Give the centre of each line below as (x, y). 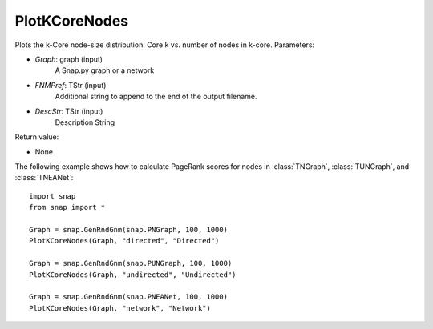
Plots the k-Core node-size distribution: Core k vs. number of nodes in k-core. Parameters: (165, 45)
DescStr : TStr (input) (69, 111)
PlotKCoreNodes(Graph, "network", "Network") (120, 308)
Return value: (37, 137)
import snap (53, 196)
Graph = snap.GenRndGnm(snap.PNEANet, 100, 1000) (129, 297)
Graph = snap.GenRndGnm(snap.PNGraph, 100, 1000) (129, 230)
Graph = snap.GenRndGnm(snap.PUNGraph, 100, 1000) (131, 263)
